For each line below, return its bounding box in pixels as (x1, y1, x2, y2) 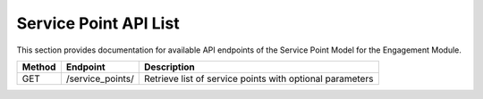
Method (21, 61, 56, 73)
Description (143, 61, 196, 73)
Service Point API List (16, 13, 180, 33)
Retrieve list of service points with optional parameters (143, 72, 374, 85)
